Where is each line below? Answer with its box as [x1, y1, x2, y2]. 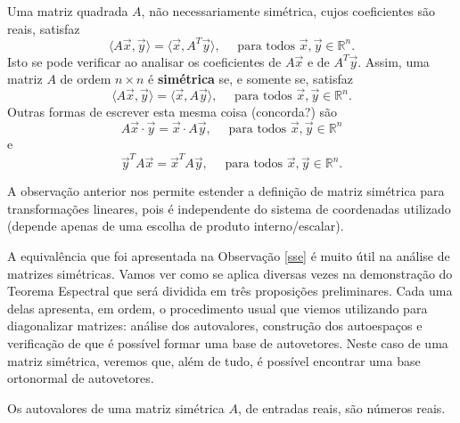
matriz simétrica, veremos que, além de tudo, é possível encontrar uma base [7, 351, 421, 370]
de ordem [60, 69, 111, 88]
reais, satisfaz [7, 19, 80, 37]
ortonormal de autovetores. [7, 369, 154, 387]
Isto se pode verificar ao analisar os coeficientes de [7, 52, 282, 70]
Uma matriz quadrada [7, 2, 128, 20]
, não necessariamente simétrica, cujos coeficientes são [141, 2, 436, 20]
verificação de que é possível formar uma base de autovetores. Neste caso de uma [7, 333, 448, 352]
